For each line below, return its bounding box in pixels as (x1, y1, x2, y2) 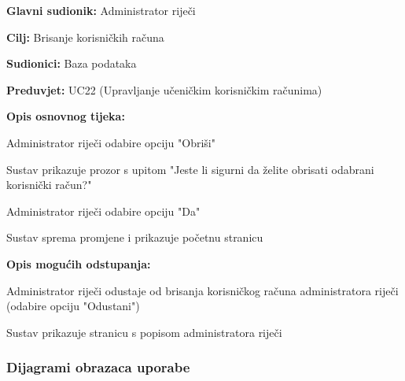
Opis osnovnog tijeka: (6, 108, 125, 124)
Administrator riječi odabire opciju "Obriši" (6, 134, 215, 150)
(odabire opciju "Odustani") (6, 298, 140, 314)
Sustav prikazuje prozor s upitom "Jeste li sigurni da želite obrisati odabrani (6, 161, 374, 177)
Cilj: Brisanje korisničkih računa (6, 28, 164, 45)
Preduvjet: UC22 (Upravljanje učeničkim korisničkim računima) (6, 81, 322, 98)
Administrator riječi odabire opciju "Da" (6, 202, 201, 219)
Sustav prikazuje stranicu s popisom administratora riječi (6, 324, 282, 340)
